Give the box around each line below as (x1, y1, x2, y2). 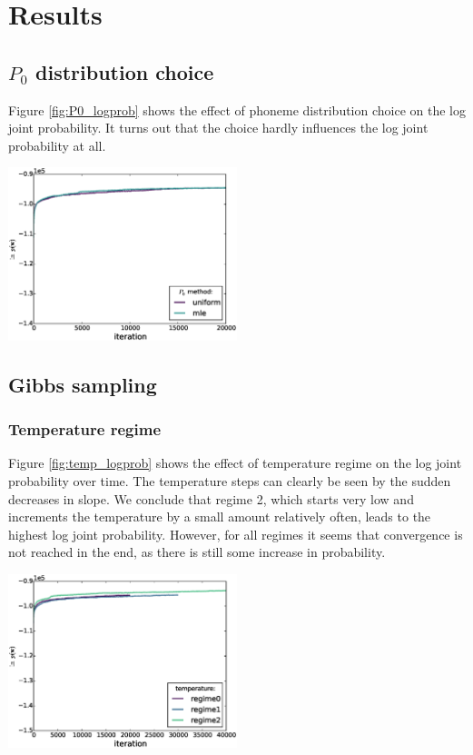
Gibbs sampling (8, 370, 157, 398)
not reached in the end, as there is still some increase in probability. (8, 542, 386, 561)
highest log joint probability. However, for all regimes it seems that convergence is (8, 524, 463, 543)
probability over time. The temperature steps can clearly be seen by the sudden (8, 472, 451, 491)
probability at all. (8, 135, 106, 154)
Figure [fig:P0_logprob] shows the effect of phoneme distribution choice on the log (8, 100, 466, 119)
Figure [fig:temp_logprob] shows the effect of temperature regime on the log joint (8, 453, 462, 472)
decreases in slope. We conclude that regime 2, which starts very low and (8, 489, 414, 508)
